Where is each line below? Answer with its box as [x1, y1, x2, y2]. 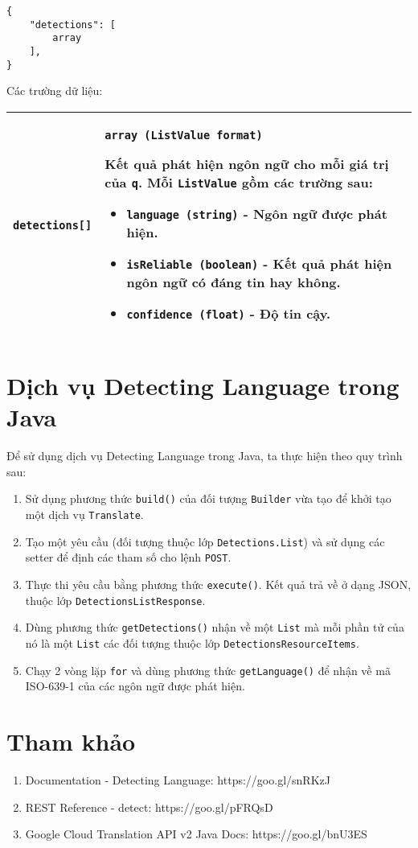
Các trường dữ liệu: [6, 82, 103, 99]
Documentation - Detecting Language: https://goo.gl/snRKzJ [25, 772, 330, 788]
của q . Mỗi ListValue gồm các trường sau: [104, 172, 373, 191]
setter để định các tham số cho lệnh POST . [25, 549, 232, 566]
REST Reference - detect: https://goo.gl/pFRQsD [25, 798, 273, 815]
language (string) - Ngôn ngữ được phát [126, 204, 387, 223]
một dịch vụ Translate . [25, 506, 144, 523]
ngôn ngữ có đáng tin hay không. [126, 272, 341, 291]
